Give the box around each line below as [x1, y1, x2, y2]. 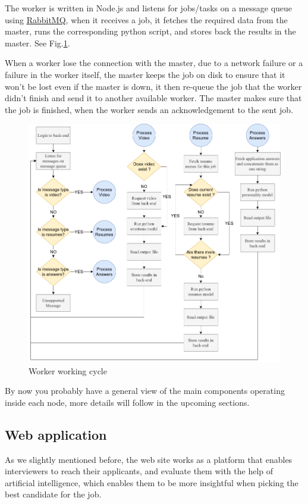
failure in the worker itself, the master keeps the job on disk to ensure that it [5, 68, 285, 80]
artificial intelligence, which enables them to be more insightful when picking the [5, 476, 298, 489]
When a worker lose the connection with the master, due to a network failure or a [5, 57, 303, 69]
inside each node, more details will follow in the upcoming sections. [5, 396, 250, 408]
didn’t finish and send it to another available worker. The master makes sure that [5, 92, 302, 104]
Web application [5, 425, 107, 443]
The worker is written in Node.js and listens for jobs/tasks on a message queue [5, 2, 293, 14]
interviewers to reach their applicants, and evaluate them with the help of [5, 465, 274, 477]
